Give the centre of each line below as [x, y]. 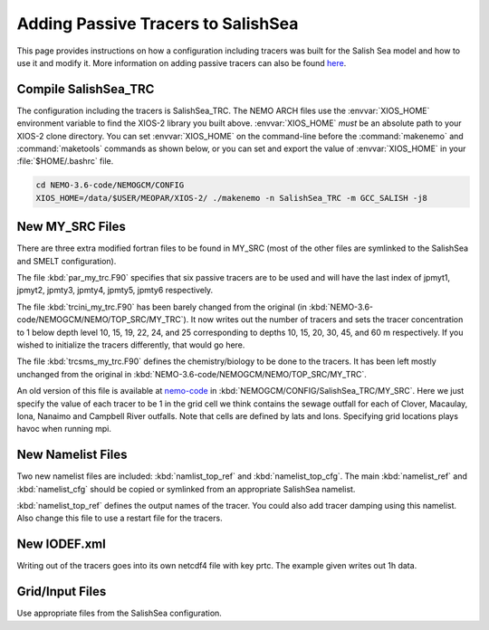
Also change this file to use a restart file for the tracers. [120, 518]
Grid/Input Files [62, 592]
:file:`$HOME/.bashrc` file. [65, 161]
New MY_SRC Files [71, 227]
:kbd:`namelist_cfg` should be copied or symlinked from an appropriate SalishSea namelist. [186, 489]
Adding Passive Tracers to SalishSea [158, 24]
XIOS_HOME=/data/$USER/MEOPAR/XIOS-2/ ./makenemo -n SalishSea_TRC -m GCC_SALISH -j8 [231, 198]
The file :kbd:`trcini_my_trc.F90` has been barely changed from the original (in [162, 307]
